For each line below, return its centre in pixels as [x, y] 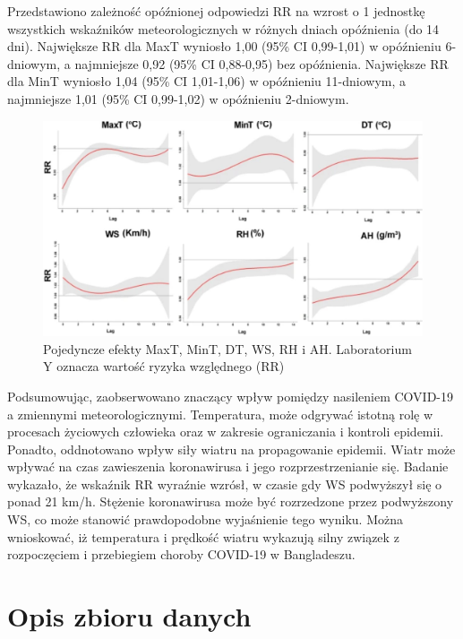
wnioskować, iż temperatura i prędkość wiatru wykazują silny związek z [203, 536]
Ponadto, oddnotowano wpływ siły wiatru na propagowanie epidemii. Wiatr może [231, 449]
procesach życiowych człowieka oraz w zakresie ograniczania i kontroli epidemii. [226, 432]
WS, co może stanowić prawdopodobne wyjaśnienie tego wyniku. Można [205, 519]
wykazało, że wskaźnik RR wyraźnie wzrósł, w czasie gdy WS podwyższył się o [225, 484]
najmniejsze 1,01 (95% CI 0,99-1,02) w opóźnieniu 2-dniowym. [178, 98]
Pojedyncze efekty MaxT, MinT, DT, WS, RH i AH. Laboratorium [227, 348]
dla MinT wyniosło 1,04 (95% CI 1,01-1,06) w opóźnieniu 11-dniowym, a [207, 81]
